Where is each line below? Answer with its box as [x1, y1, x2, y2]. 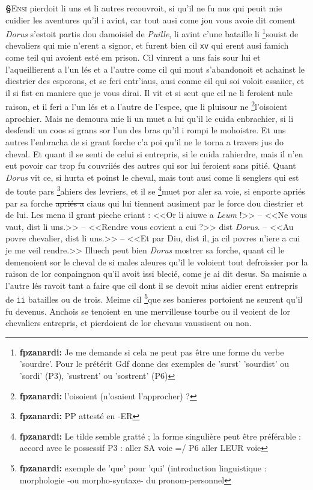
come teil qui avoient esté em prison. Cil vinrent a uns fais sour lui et [5, 51, 261, 64]
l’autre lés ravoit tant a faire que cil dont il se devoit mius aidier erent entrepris [5, 279, 299, 291]
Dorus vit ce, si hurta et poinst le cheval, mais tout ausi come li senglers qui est [5, 171, 299, 183]
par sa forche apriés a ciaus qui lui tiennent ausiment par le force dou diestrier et [5, 196, 304, 209]
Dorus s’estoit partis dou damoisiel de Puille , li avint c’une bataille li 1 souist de [5, 26, 299, 40]
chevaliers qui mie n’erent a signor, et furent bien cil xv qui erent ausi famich [5, 39, 289, 52]
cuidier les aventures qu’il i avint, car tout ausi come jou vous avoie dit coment [5, 13, 296, 26]
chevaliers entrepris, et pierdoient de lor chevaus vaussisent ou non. [5, 316, 252, 329]
